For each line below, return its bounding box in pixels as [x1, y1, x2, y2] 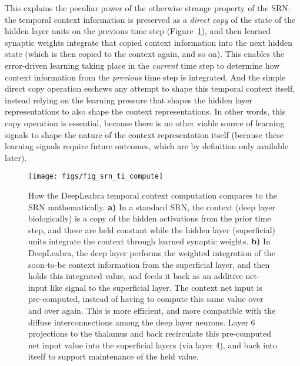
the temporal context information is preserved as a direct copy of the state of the [5, 13, 296, 25]
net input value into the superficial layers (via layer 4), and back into [28, 338, 278, 351]
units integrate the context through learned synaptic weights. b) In [28, 235, 271, 247]
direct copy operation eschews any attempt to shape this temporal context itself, [5, 82, 295, 95]
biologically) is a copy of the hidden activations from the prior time [28, 212, 271, 224]
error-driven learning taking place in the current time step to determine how [5, 59, 280, 71]
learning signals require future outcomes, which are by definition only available [5, 140, 288, 152]
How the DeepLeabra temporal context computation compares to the [28, 189, 277, 201]
